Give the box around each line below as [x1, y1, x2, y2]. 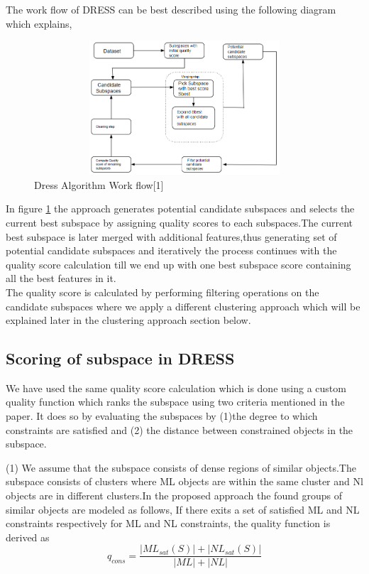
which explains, [6, 16, 72, 31]
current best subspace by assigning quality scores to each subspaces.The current [6, 215, 353, 229]
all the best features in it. [6, 271, 116, 286]
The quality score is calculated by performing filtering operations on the [6, 284, 319, 299]
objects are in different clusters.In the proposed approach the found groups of [6, 488, 342, 503]
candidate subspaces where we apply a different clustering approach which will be [6, 298, 360, 313]
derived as [6, 529, 50, 544]
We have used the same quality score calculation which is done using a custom [6, 380, 346, 395]
